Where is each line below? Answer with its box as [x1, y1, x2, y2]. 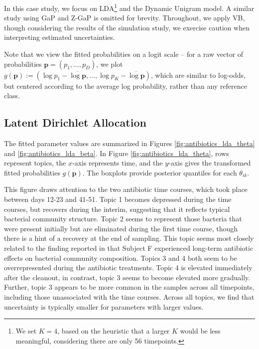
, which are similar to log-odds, [150, 69, 246, 80]
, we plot [96, 58, 123, 69]
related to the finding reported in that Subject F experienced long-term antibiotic [4, 242, 254, 253]
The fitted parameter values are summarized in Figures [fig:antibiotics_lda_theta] [4, 138, 255, 149]
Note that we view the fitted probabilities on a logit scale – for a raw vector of [4, 49, 244, 59]
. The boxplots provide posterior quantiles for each [82, 167, 237, 177]
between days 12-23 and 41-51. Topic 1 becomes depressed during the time [4, 193, 232, 204]
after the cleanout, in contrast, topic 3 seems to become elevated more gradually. [4, 272, 251, 282]
